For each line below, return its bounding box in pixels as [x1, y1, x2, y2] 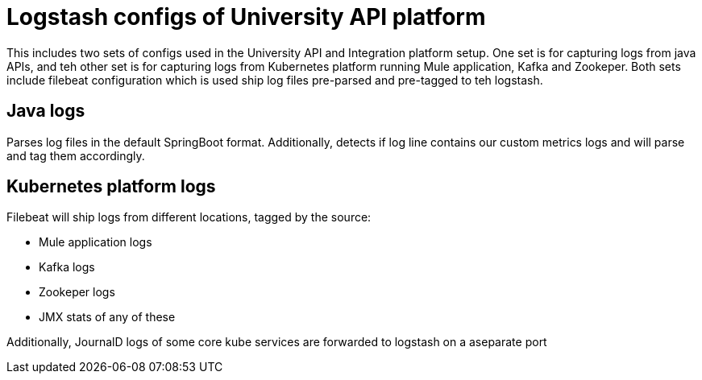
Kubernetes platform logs [6, 176, 216, 197]
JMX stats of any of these [39, 310, 176, 324]
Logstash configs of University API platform [6, 3, 486, 31]
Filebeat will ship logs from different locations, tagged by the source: [6, 210, 372, 225]
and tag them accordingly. [6, 148, 145, 163]
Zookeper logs [39, 285, 115, 299]
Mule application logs [39, 235, 152, 250]
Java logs [6, 101, 85, 122]
